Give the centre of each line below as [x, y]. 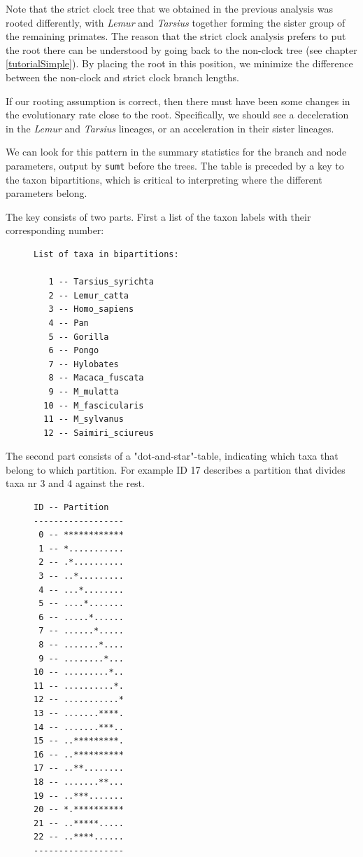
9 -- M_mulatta [84, 391]
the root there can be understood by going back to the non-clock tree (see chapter [181, 49]
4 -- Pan [69, 323]
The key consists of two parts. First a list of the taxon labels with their [158, 216]
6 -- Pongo [74, 351]
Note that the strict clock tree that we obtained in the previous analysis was [169, 8]
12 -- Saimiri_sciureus [99, 433]
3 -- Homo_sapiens [91, 309]
